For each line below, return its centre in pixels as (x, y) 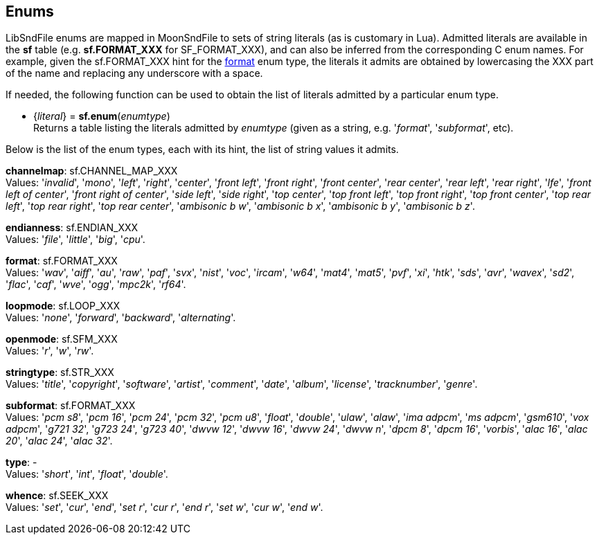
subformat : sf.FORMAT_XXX (71, 406)
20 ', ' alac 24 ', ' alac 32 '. (59, 441)
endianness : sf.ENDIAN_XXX (72, 228)
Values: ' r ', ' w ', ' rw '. (50, 351)
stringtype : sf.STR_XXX (60, 372)
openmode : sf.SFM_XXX (62, 339)
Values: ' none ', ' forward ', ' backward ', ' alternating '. (121, 318)
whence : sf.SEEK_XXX (57, 496)
